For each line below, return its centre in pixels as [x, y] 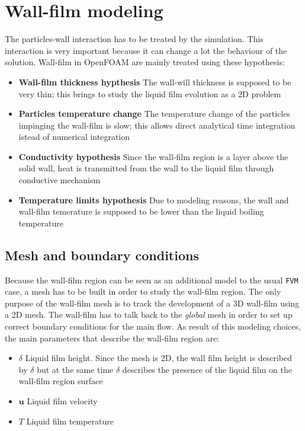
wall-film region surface [61, 381]
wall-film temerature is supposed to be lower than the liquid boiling [141, 211]
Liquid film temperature [70, 421]
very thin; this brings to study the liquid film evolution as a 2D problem [150, 93]
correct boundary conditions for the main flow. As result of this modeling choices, [153, 326]
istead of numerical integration [74, 137]
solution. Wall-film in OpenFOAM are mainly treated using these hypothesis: [145, 62]
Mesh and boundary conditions [102, 255]
